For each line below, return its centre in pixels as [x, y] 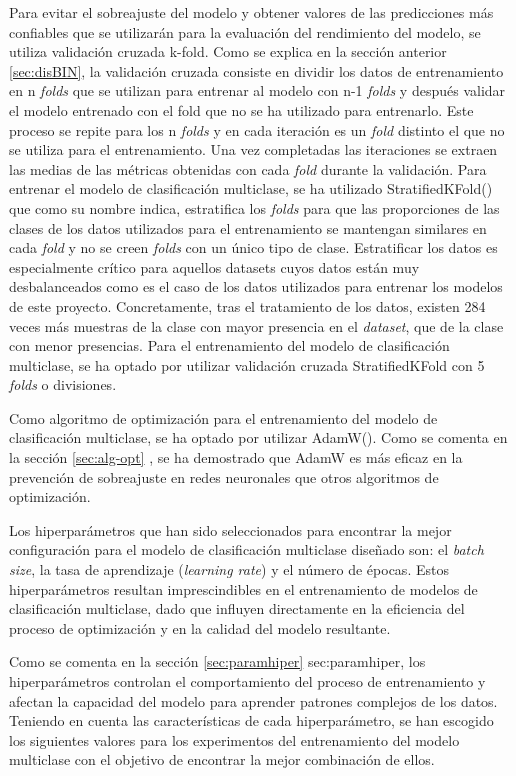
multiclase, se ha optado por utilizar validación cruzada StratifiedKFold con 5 [247, 364]
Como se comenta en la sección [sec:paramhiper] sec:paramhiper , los [217, 661]
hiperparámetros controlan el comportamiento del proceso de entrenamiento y [247, 681]
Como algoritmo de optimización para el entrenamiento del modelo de [223, 417]
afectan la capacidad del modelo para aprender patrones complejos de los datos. [253, 700]
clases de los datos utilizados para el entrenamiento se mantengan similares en [248, 227]
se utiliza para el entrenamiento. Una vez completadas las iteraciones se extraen [253, 149]
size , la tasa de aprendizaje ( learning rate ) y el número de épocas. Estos [229, 569]
